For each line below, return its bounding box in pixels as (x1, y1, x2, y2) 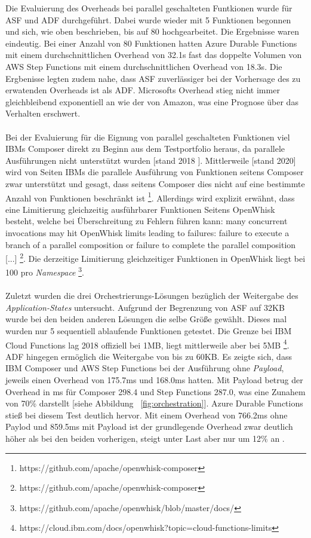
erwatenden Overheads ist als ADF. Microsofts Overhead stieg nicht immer (5, 84, 280, 96)
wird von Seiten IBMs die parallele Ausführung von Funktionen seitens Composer (5, 166, 304, 178)
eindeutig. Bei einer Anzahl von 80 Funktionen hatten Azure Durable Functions (5, 36, 297, 49)
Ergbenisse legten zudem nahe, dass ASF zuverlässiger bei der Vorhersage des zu (5, 72, 301, 84)
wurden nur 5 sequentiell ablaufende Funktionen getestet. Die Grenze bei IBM (5, 325, 292, 337)
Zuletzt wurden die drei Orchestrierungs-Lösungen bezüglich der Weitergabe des (5, 289, 298, 302)
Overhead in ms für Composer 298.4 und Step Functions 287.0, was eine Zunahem (5, 385, 306, 398)
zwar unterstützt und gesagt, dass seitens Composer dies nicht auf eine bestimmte (5, 177, 305, 189)
